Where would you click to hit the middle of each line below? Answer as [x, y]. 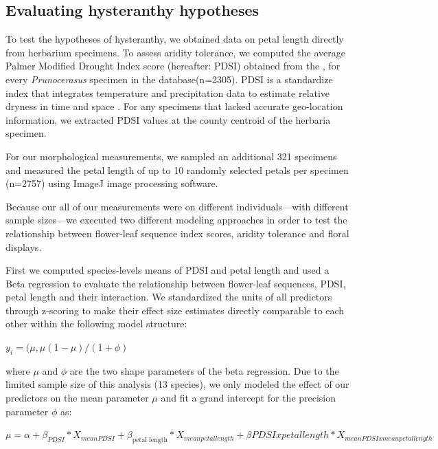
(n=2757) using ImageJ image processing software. [112, 183]
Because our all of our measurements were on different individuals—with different [177, 206]
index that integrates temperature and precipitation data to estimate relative [168, 92]
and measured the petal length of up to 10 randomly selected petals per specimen [177, 169]
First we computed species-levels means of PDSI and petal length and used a [168, 270]
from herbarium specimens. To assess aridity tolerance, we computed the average [175, 52]
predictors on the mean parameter [77, 398]
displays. [24, 247]
